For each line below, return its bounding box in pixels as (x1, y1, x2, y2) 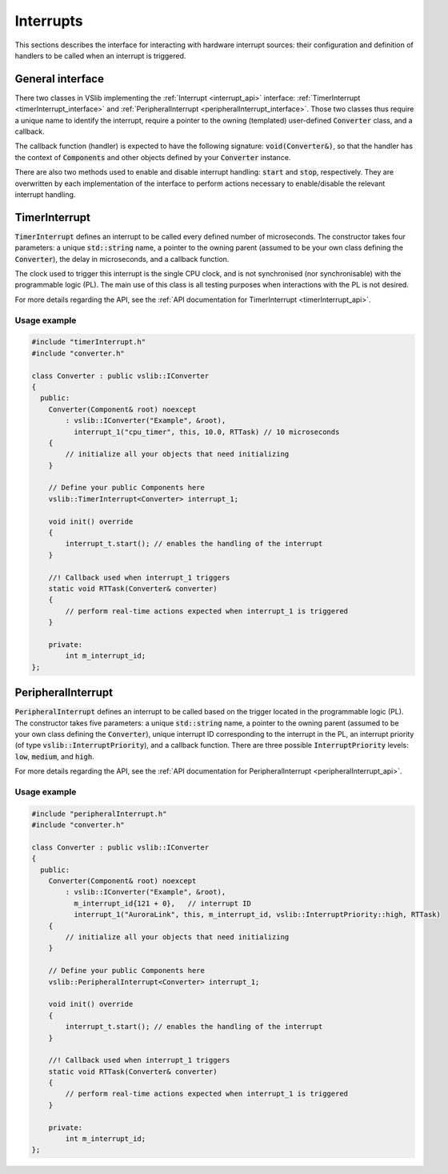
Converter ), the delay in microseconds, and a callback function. (14, 254, 230, 263)
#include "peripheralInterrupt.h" (31, 809, 167, 818)
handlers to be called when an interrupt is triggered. (14, 50, 186, 60)
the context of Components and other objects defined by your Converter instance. (14, 152, 291, 162)
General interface (14, 72, 104, 86)
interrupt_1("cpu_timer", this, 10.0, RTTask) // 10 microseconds (73, 427, 340, 436)
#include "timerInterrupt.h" (31, 337, 146, 347)
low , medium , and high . (14, 751, 95, 761)
